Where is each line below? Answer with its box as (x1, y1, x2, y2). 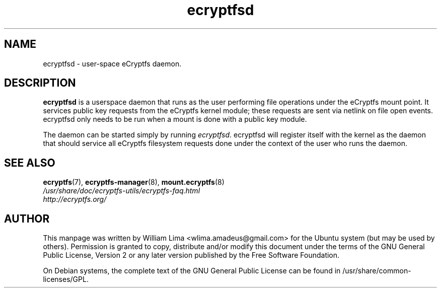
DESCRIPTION (4, 77, 76, 90)
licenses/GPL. (43, 275, 89, 284)
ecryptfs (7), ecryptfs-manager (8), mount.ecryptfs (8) (43, 178, 225, 187)
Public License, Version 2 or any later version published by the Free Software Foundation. (43, 251, 340, 260)
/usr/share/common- (342, 266, 411, 275)
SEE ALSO (4, 156, 55, 169)
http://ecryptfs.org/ (43, 195, 107, 204)
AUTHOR (4, 212, 50, 225)
